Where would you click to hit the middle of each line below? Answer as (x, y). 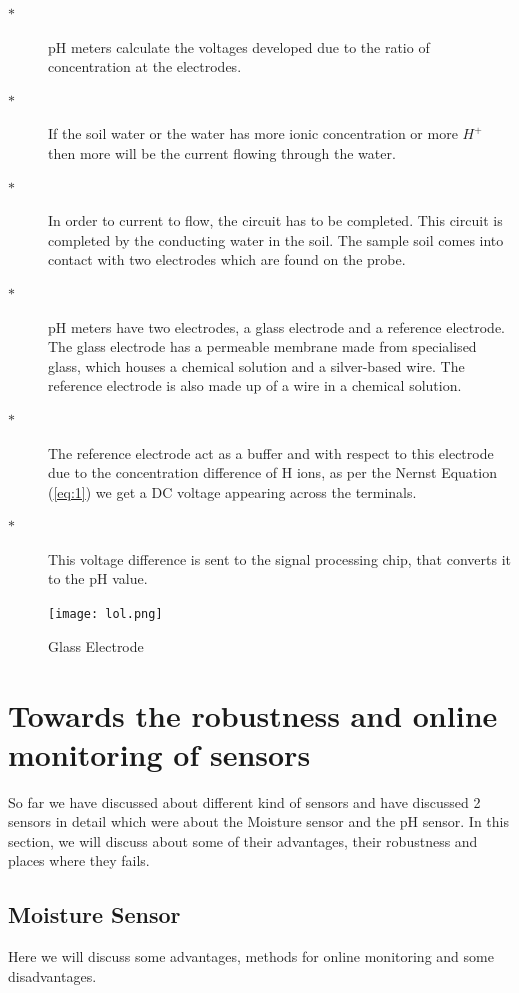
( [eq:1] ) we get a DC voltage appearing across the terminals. (232, 491)
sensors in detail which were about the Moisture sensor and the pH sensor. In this (258, 821)
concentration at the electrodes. (145, 66)
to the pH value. (98, 578)
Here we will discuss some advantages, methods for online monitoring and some (251, 956)
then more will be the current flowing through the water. (222, 152)
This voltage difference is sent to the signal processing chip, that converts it (279, 558)
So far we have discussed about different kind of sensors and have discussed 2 (244, 801)
